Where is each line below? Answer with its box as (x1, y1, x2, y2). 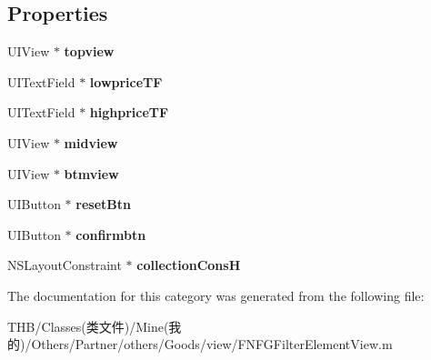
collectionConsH (136, 255, 241, 275)
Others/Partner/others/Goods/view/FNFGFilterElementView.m (31, 335, 393, 354)
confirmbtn (75, 225, 146, 244)
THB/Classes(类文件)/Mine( (7, 316, 169, 335)
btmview (64, 164, 119, 183)
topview (64, 42, 115, 61)
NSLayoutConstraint (7, 255, 122, 275)
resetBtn (75, 195, 131, 214)
